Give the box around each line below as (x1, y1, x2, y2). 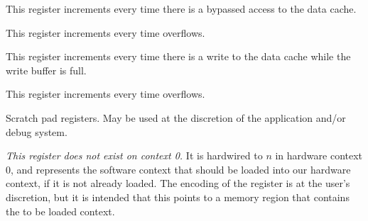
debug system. (6, 124, 67, 139)
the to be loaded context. (6, 203, 115, 218)
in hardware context (275, 148, 363, 163)
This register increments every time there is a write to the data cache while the (6, 49, 351, 64)
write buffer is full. (6, 62, 87, 77)
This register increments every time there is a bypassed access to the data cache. (6, 1, 357, 16)
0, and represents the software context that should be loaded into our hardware (6, 161, 351, 176)
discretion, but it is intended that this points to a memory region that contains (6, 189, 350, 204)
